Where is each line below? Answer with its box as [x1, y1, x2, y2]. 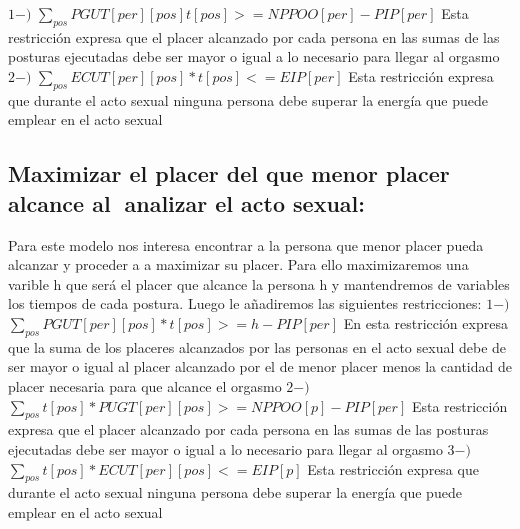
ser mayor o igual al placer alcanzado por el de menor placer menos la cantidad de [8, 356, 512, 377]
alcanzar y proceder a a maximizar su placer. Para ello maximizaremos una [8, 254, 469, 275]
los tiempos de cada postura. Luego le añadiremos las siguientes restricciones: [8, 293, 482, 314]
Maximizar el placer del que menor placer [8, 158, 450, 189]
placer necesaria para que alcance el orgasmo [8, 375, 282, 396]
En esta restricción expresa [343, 312, 508, 333]
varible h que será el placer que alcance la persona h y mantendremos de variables [8, 273, 510, 294]
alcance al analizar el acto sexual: [8, 187, 365, 218]
